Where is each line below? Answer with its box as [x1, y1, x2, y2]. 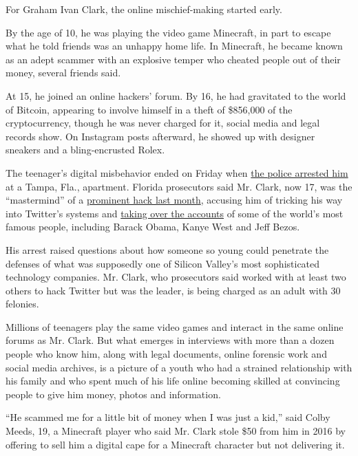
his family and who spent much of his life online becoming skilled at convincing [6, 373, 340, 388]
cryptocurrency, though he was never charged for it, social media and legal [6, 116, 320, 130]
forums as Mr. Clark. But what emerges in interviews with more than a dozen [6, 333, 335, 347]
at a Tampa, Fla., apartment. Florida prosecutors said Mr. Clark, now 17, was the [6, 179, 352, 193]
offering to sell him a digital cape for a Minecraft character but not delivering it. [6, 437, 345, 451]
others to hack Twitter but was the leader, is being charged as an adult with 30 [6, 283, 341, 297]
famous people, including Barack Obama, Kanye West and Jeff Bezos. [6, 219, 300, 234]
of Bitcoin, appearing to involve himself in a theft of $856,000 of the [6, 102, 293, 116]
